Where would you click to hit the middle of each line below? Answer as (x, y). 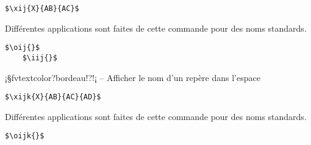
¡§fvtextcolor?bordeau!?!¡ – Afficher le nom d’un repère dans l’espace (133, 77)
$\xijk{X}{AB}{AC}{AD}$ (53, 97)
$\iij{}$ (40, 58)
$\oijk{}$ (25, 136)
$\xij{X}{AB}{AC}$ (42, 9)
